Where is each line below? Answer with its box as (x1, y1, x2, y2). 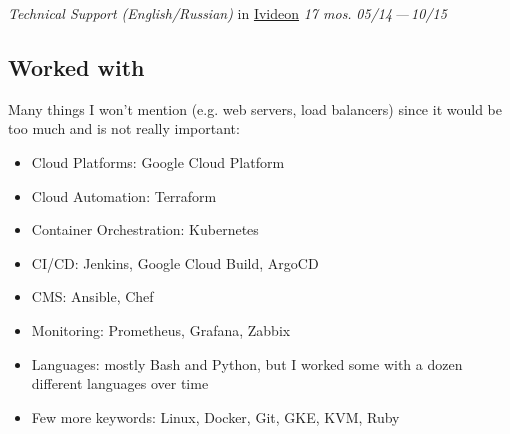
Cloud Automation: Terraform (31, 185, 217, 206)
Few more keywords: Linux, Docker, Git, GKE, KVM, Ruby (31, 406, 400, 427)
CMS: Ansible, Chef (31, 286, 154, 307)
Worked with (8, 51, 145, 82)
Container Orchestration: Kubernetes (31, 219, 259, 240)
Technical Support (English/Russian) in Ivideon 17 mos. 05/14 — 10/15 (8, 3, 447, 23)
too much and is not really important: (8, 118, 240, 139)
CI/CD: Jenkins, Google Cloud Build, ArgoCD (31, 252, 319, 273)
